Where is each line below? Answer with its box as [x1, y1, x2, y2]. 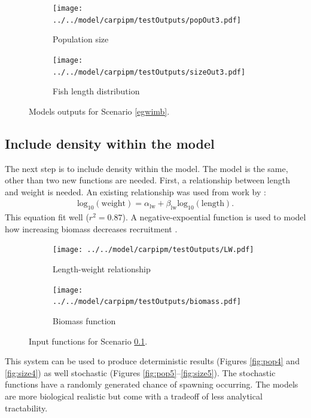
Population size [53, 33, 109, 45]
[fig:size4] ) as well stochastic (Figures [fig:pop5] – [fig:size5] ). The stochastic [5, 366, 276, 379]
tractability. [5, 401, 48, 414]
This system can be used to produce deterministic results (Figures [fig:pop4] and [5, 355, 300, 367]
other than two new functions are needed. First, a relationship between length [5, 174, 290, 186]
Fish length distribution [53, 85, 140, 97]
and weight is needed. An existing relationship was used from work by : [5, 185, 266, 198]
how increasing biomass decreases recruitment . [5, 222, 178, 235]
